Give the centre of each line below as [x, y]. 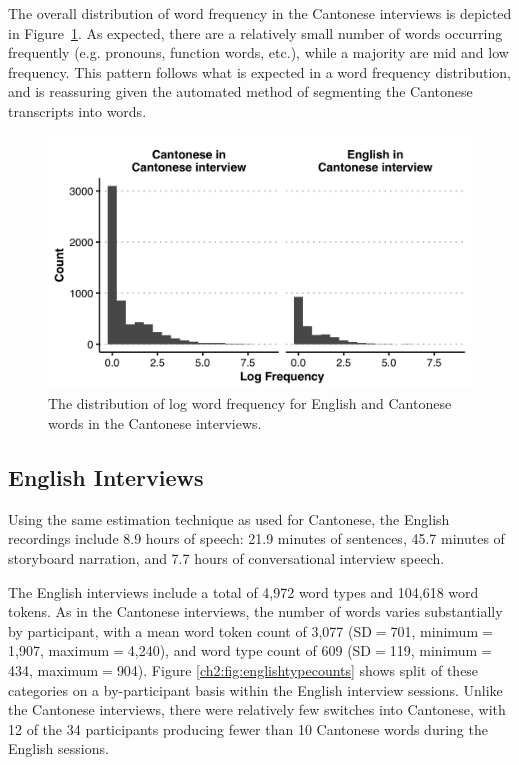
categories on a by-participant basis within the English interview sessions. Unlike [255, 689]
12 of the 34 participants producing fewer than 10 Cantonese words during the [248, 728]
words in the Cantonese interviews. [155, 422]
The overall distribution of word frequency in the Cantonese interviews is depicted [260, 13]
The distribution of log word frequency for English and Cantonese [250, 403]
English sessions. [58, 748]
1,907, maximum [59, 650]
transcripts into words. [77, 110]
